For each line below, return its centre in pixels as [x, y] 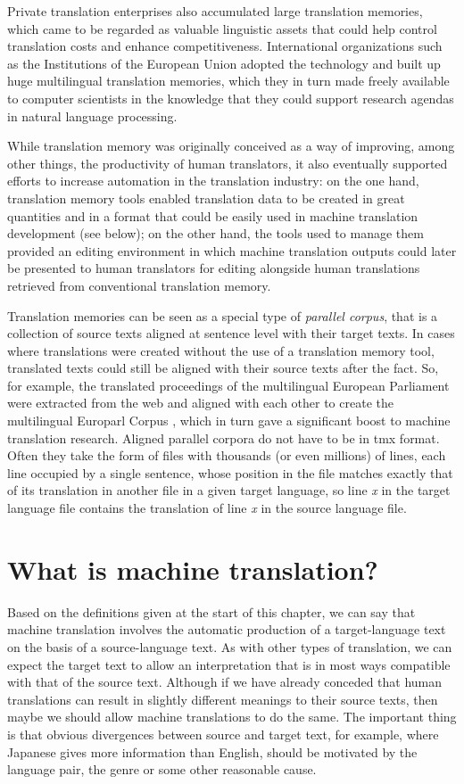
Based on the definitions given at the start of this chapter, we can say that [211, 611]
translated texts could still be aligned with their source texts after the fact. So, [223, 368]
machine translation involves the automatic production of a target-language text [227, 629]
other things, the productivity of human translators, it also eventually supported [228, 163]
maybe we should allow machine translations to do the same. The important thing [232, 717]
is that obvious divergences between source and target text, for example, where [223, 734]
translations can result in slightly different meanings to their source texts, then [223, 699]
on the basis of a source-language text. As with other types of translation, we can [230, 646]
